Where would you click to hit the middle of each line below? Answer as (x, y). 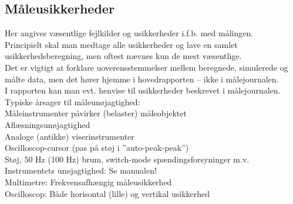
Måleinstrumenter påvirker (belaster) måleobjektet (96, 113)
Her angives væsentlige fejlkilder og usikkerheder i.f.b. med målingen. (129, 33)
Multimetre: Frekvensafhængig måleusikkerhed (88, 181)
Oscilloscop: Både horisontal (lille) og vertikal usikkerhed (107, 193)
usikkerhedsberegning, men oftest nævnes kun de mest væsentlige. (123, 56)
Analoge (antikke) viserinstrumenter (70, 136)
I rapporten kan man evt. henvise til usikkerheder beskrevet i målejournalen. (143, 90)
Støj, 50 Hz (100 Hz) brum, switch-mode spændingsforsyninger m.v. (127, 159)
